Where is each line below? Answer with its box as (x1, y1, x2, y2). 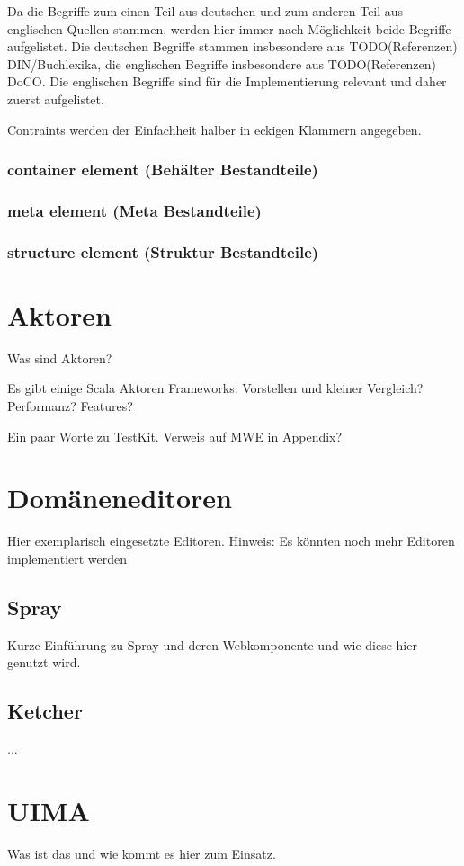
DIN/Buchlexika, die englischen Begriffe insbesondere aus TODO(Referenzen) (7, 54, 436, 73)
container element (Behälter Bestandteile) (7, 158, 318, 181)
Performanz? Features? (7, 397, 133, 415)
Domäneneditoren (7, 479, 232, 516)
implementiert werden (7, 549, 128, 567)
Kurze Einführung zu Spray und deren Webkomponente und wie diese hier (7, 635, 417, 654)
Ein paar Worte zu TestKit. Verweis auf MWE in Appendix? (7, 426, 343, 445)
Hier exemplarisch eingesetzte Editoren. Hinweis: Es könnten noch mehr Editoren (7, 531, 455, 550)
